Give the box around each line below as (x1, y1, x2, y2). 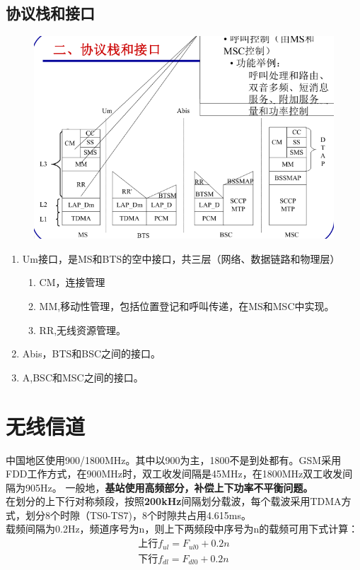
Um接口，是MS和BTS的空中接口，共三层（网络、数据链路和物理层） (22, 251, 340, 266)
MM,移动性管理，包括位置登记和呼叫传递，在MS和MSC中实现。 (39, 299, 335, 314)
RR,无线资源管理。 (39, 322, 127, 337)
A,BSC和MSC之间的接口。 (22, 369, 144, 384)
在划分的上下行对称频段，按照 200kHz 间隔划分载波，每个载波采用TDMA (6, 494, 342, 509)
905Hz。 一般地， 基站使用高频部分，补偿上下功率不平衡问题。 (25, 480, 313, 494)
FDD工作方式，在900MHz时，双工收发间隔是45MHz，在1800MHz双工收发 (6, 466, 343, 481)
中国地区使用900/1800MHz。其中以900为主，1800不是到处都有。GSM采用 (6, 452, 342, 467)
